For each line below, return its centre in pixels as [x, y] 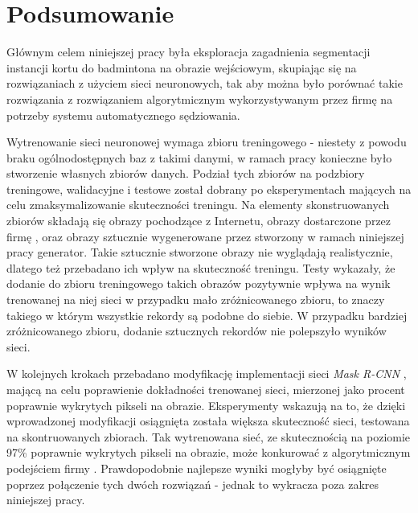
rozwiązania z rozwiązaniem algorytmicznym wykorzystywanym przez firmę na [200, 98]
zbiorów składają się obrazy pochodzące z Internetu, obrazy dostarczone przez [199, 221]
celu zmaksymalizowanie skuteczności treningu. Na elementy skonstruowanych [198, 205]
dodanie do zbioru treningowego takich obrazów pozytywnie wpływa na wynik [199, 283]
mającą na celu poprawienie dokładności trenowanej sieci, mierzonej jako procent [206, 389]
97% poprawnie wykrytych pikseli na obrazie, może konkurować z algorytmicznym [209, 452]
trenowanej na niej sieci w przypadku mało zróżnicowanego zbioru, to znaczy [196, 300]
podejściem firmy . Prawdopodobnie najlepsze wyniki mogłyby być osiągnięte [197, 468]
